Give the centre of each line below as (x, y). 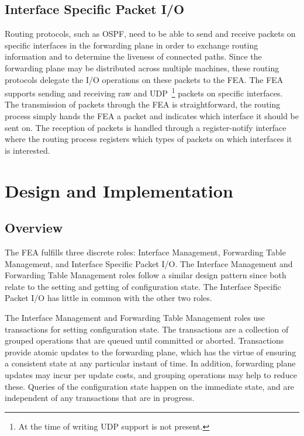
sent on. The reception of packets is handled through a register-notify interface (146, 127)
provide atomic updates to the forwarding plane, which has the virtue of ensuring (151, 352)
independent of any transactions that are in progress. (100, 398)
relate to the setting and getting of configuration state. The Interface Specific (143, 286)
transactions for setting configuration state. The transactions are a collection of (147, 329)
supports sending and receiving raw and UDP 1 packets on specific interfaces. (144, 92)
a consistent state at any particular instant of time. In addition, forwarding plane (150, 363)
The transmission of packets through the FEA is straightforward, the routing (143, 104)
